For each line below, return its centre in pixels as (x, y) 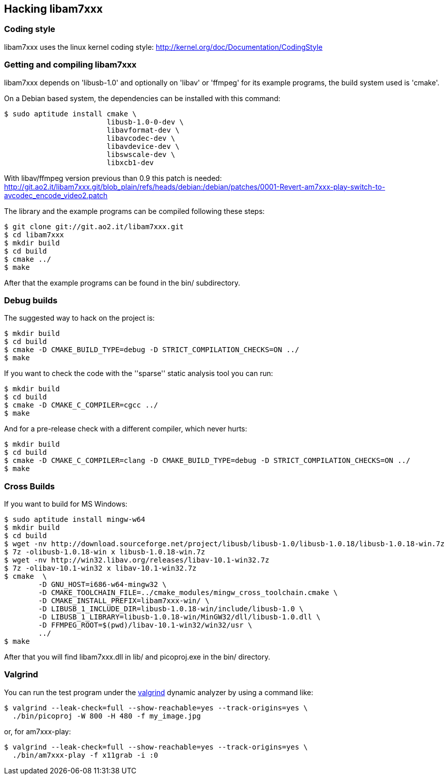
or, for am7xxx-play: (38, 731)
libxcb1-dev (130, 162)
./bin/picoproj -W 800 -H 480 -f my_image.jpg (107, 716)
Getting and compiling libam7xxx (70, 65)
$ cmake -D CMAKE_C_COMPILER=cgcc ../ (81, 405)
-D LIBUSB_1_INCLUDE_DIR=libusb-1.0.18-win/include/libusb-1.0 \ (171, 609)
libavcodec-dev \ (141, 138)
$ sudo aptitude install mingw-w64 (75, 520)
